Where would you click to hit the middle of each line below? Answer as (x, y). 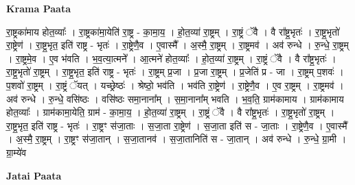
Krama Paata (38, 8)
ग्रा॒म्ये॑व (16, 152)
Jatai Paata (34, 175)
